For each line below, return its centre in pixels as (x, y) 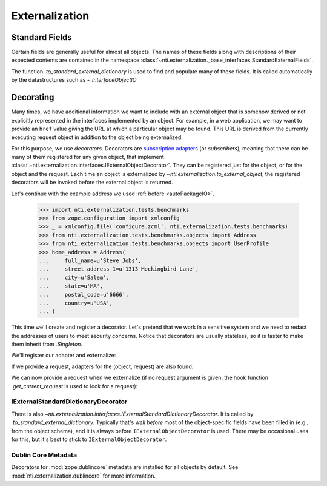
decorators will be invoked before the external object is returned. (92, 183)
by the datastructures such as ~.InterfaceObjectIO (74, 80)
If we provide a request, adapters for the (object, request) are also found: (102, 366)
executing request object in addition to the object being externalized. (97, 137)
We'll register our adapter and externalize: (64, 356)
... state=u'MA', (71, 286)
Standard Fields (41, 37)
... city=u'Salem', (74, 277)
